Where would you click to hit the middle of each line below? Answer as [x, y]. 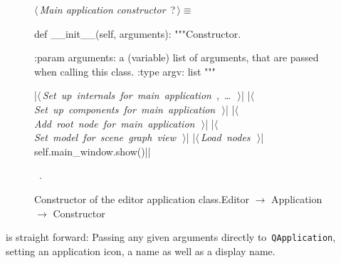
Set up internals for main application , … [137, 95]
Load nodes [225, 137]
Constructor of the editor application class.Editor [142, 198]
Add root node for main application [115, 123]
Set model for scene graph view [105, 137]
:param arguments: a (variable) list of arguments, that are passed [177, 57]
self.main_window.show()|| [93, 151]
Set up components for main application [125, 109]
